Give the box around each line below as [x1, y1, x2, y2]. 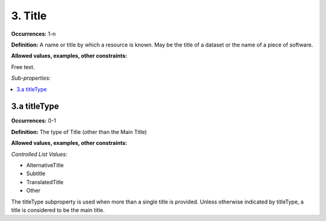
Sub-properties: [11, 74, 51, 82]
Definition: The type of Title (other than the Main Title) [11, 128, 147, 135]
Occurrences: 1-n [11, 30, 56, 37]
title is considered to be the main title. [11, 206, 105, 214]
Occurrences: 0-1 [11, 117, 57, 124]
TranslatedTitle [26, 178, 64, 185]
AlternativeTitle [26, 161, 64, 168]
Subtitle [26, 170, 45, 178]
